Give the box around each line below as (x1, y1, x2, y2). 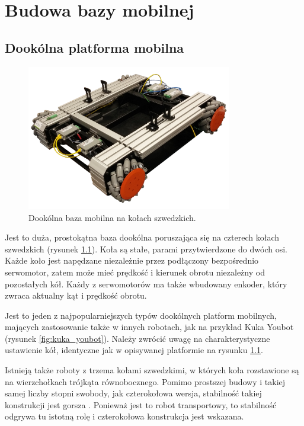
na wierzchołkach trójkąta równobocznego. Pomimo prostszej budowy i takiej (5, 375, 286, 387)
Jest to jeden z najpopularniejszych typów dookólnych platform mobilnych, (5, 309, 277, 321)
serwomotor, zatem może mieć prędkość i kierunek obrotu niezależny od (5, 265, 265, 278)
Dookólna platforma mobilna (5, 38, 184, 56)
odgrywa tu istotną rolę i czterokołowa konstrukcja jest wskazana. (5, 410, 244, 422)
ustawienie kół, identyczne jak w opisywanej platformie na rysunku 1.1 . (5, 344, 263, 356)
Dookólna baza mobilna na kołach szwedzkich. (28, 211, 196, 223)
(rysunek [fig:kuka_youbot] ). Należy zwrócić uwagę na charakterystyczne (5, 332, 270, 344)
